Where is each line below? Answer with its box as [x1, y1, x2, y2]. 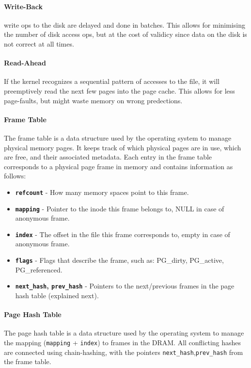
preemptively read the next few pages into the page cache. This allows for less [4, 85, 235, 96]
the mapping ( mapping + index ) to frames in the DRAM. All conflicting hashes [4, 337, 241, 347]
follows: [4, 171, 26, 181]
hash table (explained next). [15, 290, 99, 300]
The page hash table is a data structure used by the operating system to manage [4, 328, 244, 338]
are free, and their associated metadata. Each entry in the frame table [4, 152, 212, 162]
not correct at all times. [4, 38, 74, 48]
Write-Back [4, 1, 43, 11]
